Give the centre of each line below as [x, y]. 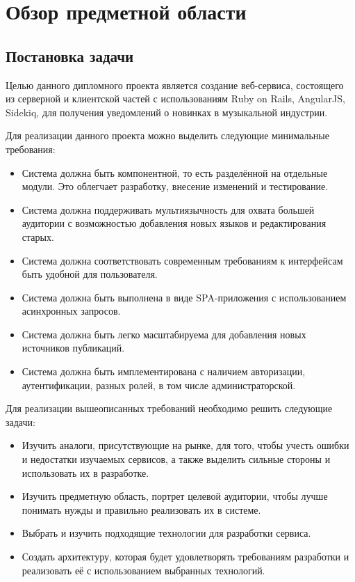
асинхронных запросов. [71, 311]
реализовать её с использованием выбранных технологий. [143, 570]
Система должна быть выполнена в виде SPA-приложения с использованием [184, 297]
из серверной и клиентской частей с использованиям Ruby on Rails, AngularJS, [175, 99]
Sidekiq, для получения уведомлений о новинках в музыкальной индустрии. [167, 112]
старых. [38, 236]
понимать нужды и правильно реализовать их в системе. [141, 509]
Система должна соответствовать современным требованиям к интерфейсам [182, 260]
